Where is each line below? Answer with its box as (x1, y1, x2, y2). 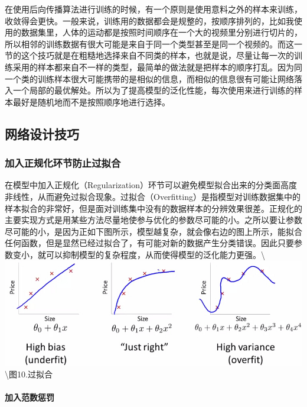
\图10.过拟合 (5, 368, 53, 380)
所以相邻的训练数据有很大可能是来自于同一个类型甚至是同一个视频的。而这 (5, 37, 294, 50)
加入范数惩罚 (5, 391, 54, 403)
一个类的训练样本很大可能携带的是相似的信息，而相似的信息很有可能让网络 (5, 72, 294, 85)
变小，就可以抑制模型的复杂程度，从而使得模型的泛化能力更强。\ (12, 248, 265, 260)
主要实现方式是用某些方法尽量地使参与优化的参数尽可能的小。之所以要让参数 (5, 214, 302, 226)
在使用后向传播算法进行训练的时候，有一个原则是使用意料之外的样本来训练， (5, 3, 302, 15)
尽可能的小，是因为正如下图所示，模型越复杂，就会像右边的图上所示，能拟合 (5, 225, 302, 237)
